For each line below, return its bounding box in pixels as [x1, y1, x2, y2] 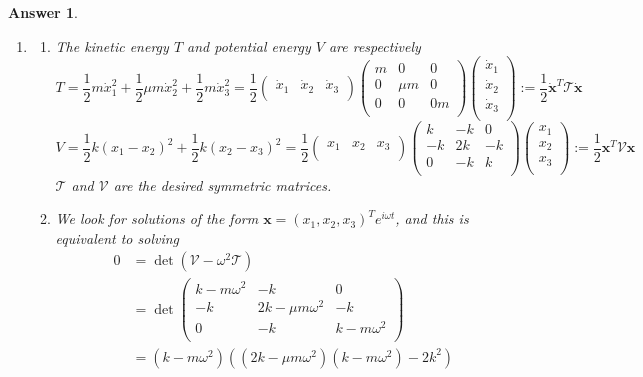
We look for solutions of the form [55, 208, 259, 229]
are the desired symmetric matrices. [113, 174, 332, 195]
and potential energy [187, 35, 311, 56]
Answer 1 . [8, 2, 78, 22]
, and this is [395, 208, 469, 229]
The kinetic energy [55, 35, 169, 56]
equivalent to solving [55, 227, 180, 248]
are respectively [328, 35, 421, 56]
